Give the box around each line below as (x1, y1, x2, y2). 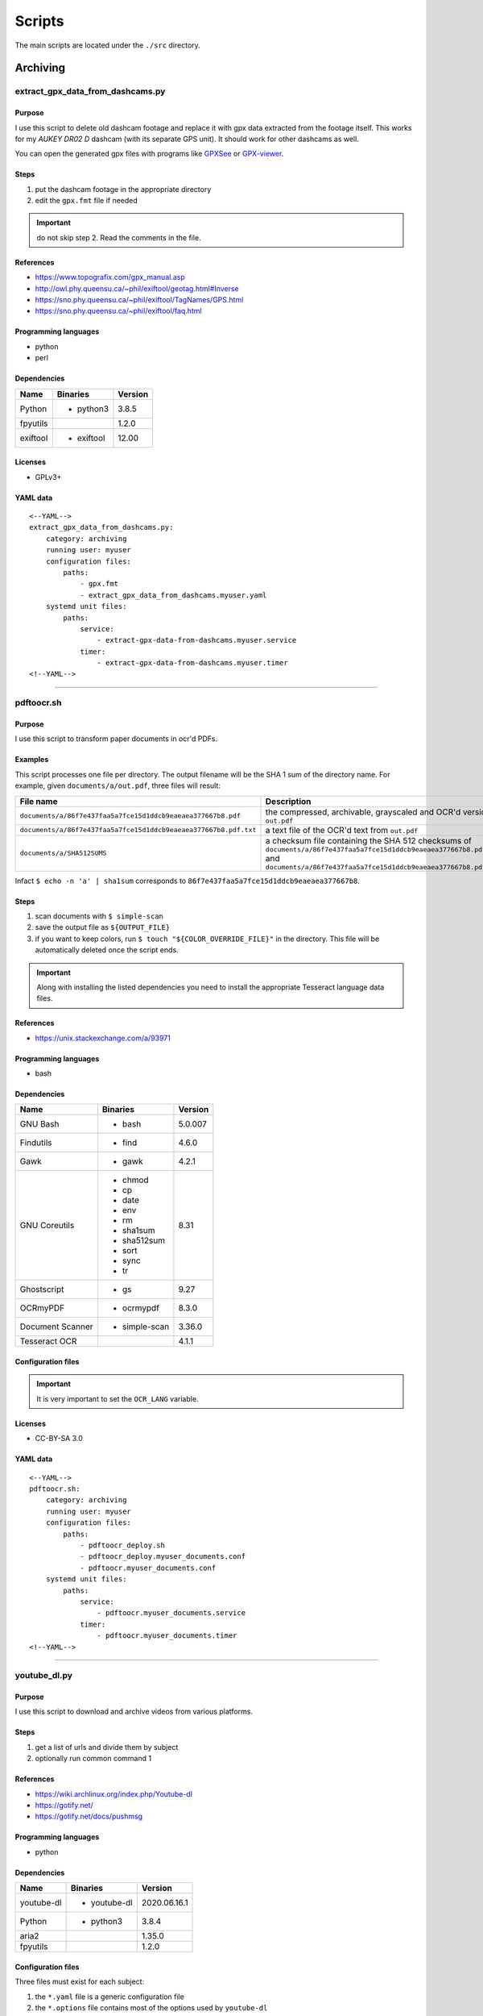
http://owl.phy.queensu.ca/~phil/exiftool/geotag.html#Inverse (35, 283, 239, 294)
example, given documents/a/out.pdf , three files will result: (14, 781, 221, 790)
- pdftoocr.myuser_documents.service (97, 1609, 246, 1618)
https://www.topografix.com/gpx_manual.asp (35, 273, 185, 282)
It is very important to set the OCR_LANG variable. (36, 1393, 199, 1403)
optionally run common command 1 (35, 1754, 152, 1764)
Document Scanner (19, 1321, 93, 1332)
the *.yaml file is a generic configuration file (35, 1992, 184, 2001)
